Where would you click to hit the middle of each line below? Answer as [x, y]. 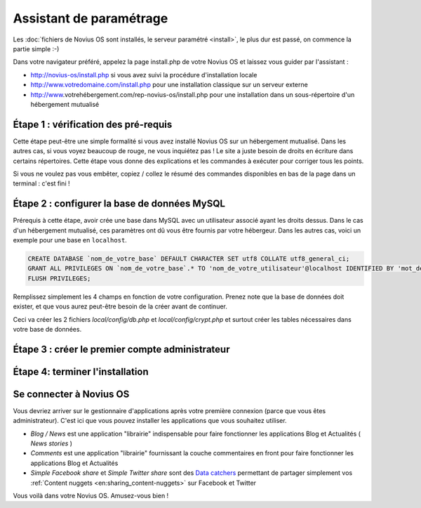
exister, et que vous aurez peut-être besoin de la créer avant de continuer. [120, 306]
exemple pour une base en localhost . [70, 240]
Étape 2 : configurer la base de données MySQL [119, 204]
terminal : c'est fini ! [41, 183]
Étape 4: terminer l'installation [81, 371]
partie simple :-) [36, 48]
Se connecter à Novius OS [71, 394]
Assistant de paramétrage [91, 18]
